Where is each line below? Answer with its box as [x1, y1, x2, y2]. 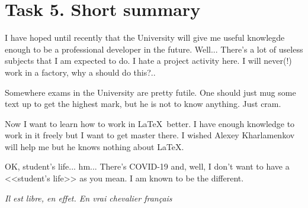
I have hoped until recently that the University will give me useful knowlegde [5, 31, 285, 44]
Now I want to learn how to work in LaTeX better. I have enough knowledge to [5, 117, 295, 129]
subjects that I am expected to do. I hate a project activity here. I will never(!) [5, 54, 292, 67]
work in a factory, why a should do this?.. [5, 66, 156, 78]
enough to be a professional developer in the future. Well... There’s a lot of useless [5, 43, 303, 55]
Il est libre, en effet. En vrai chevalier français [5, 191, 172, 204]
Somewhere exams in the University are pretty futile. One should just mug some [5, 86, 296, 98]
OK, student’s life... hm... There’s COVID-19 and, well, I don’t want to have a [5, 160, 290, 173]
